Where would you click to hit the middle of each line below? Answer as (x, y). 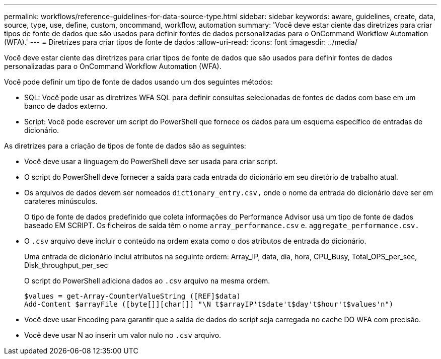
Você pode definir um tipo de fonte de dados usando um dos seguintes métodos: (138, 82)
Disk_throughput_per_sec (66, 265)
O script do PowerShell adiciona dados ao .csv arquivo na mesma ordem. (147, 281)
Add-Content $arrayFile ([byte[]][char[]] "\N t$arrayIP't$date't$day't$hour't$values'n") (209, 304)
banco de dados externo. (66, 106)
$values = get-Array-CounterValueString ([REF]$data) (132, 296)
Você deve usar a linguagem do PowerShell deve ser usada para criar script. (151, 161)
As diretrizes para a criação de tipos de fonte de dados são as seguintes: (125, 146)
